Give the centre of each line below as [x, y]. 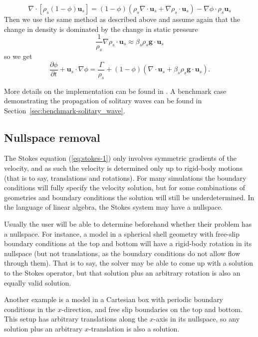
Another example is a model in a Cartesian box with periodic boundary [114, 299]
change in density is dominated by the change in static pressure [101, 29]
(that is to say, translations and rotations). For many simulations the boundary [125, 177]
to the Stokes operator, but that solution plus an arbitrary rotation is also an [122, 273]
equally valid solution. [38, 282]
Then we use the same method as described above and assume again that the [122, 19]
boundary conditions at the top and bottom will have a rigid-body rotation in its [128, 243]
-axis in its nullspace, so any [197, 319]
